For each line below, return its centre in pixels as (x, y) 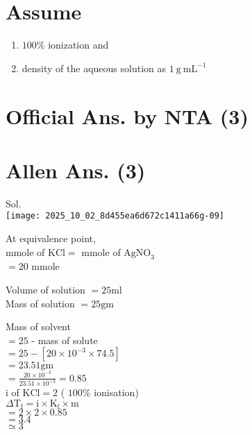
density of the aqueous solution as (94, 68)
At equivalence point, (51, 238)
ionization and (78, 45)
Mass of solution (40, 303)
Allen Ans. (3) (76, 170)
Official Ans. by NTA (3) (127, 116)
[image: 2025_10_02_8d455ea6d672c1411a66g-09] (115, 216)
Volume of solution (45, 290)
